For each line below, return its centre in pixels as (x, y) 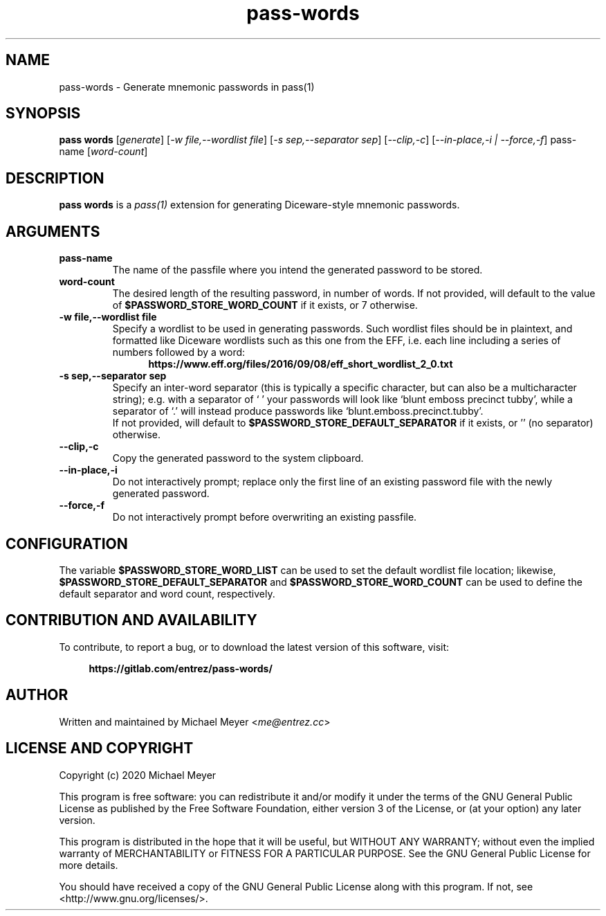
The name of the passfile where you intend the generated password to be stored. (297, 270)
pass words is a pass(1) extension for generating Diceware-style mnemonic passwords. (259, 205)
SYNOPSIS (43, 114)
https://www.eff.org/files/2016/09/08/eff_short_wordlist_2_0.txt (301, 364)
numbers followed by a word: (179, 352)
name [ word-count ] (103, 152)
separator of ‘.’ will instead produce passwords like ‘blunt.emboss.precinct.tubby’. (298, 411)
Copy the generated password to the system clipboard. (238, 458)
